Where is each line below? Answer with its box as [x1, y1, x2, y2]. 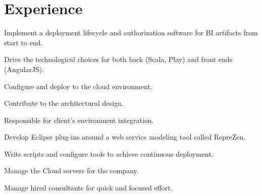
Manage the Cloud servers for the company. [4, 165, 139, 176]
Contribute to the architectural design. [4, 98, 124, 108]
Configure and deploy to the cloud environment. [4, 81, 152, 91]
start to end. [4, 37, 43, 47]
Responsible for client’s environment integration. [4, 114, 154, 125]
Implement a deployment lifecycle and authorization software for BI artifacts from [4, 27, 258, 38]
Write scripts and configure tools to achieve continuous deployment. [4, 148, 214, 159]
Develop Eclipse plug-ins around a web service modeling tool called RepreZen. [4, 132, 246, 142]
